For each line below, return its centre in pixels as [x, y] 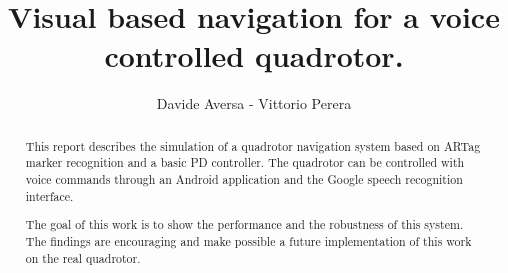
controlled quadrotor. [254, 55]
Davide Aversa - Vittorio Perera [254, 103]
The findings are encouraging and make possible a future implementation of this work [248, 240]
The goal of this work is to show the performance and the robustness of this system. [244, 224]
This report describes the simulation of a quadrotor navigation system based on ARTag [253, 145]
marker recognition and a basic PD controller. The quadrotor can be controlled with [245, 162]
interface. [49, 195]
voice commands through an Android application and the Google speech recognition [244, 179]
